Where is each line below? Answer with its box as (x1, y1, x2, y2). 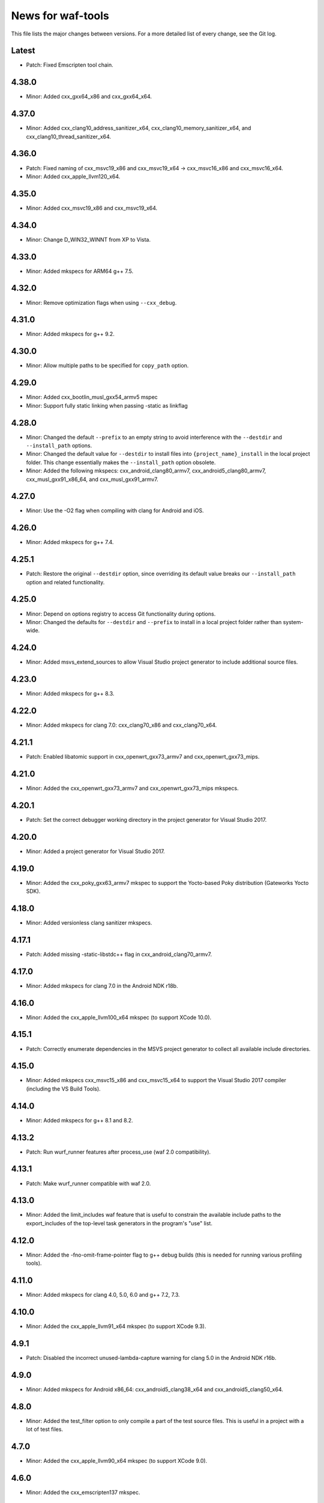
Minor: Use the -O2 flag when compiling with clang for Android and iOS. (26, 507, 204, 514)
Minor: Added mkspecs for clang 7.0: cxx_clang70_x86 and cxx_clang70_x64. (26, 721, 217, 729)
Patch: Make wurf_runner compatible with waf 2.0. (26, 1180, 151, 1187)
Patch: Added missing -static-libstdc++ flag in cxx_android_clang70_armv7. (26, 950, 212, 958)
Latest (11, 46, 35, 56)
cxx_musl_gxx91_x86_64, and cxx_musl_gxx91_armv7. (26, 476, 158, 483)
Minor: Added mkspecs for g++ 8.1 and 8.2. (26, 1116, 133, 1124)
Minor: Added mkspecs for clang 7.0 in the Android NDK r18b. (26, 982, 178, 989)
